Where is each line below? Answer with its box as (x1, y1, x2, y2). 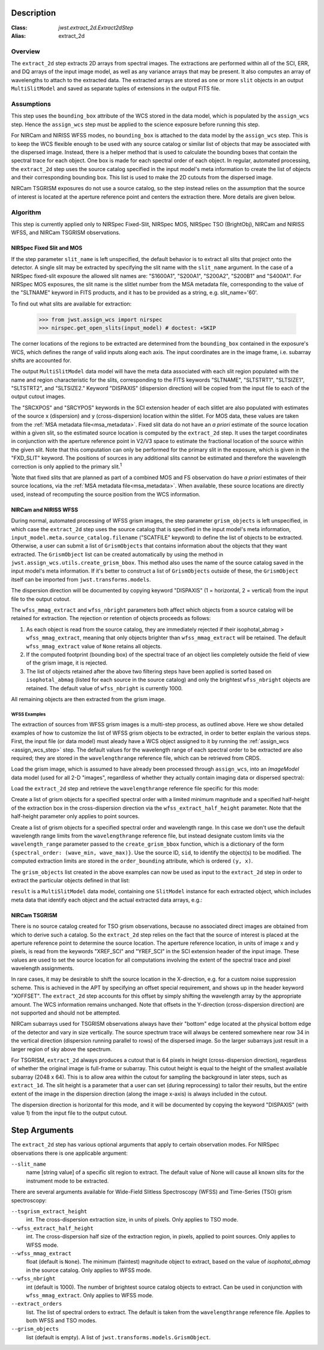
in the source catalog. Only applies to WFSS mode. (26, 1267, 152, 1274)
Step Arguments (11, 1126, 74, 1136)
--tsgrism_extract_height (11, 1208, 88, 1215)
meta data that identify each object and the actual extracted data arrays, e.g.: (11, 896, 203, 903)
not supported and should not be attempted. (11, 1009, 121, 1017)
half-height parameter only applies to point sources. (11, 813, 140, 820)
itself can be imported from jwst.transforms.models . (11, 576, 151, 583)
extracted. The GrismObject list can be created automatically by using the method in (11, 550, 224, 558)
